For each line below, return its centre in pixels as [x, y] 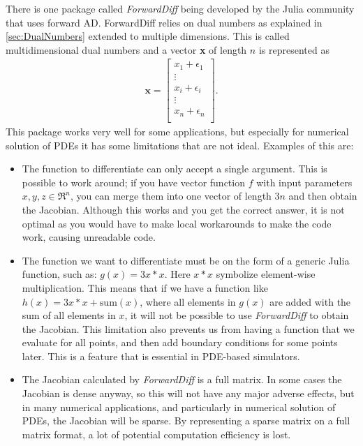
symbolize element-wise [266, 274]
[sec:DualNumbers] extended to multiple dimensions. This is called [148, 36]
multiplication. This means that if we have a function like [145, 287]
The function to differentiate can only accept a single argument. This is [175, 169]
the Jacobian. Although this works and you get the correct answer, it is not [183, 209]
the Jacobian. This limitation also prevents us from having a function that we [188, 328]
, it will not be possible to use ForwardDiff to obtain [237, 315]
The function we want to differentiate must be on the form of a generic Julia [186, 260]
